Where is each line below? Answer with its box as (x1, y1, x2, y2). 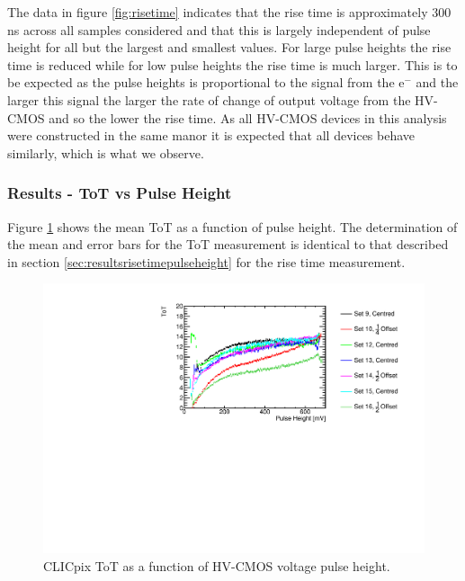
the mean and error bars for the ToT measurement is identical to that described (7, 235, 449, 254)
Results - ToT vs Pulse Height (7, 182, 232, 204)
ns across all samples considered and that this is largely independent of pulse (7, 20, 431, 39)
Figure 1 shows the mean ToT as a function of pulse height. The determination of (7, 217, 458, 236)
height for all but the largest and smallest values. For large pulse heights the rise (7, 38, 452, 57)
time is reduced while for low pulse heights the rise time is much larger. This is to (7, 55, 458, 74)
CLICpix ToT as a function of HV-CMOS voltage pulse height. (43, 556, 390, 575)
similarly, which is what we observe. (7, 143, 204, 162)
